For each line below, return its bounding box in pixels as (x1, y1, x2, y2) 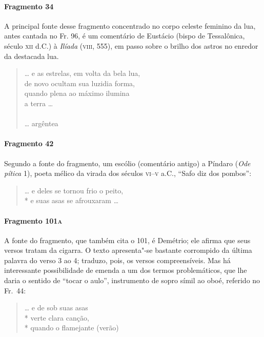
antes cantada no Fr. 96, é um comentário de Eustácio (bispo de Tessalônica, (4, 30, 245, 41)
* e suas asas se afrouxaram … (24, 195, 119, 206)
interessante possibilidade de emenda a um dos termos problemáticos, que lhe (4, 265, 247, 275)
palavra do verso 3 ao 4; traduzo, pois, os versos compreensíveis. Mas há (4, 254, 231, 265)
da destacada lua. (4, 50, 59, 61)
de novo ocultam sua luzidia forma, (24, 77, 135, 88)
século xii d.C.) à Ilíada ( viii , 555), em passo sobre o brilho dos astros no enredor (4, 40, 258, 51)
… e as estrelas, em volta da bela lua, (24, 68, 140, 78)
